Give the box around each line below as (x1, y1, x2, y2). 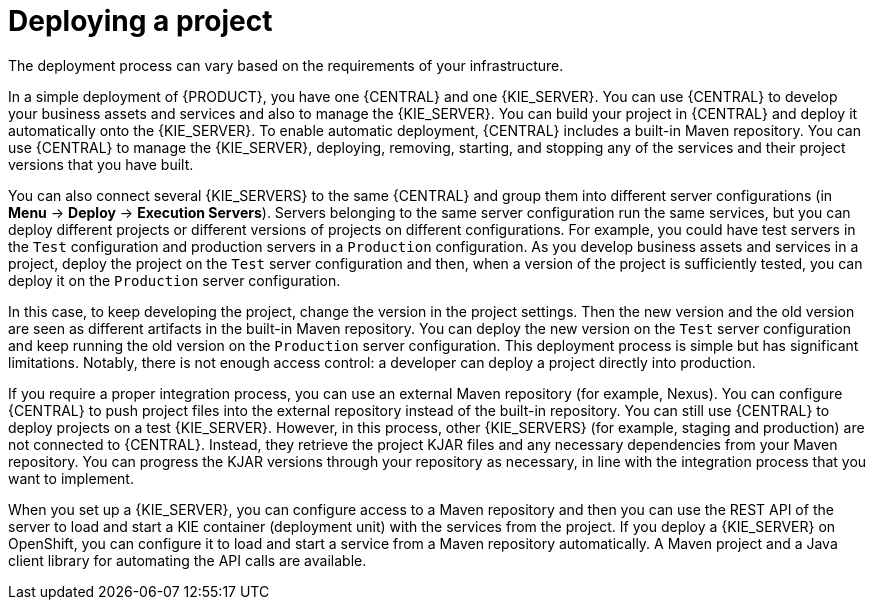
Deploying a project (8, 4, 273, 38)
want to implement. (8, 469, 134, 487)
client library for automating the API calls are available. (8, 551, 367, 569)
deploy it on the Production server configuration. (8, 271, 341, 289)
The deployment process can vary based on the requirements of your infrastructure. (8, 56, 564, 74)
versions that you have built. (8, 155, 194, 173)
